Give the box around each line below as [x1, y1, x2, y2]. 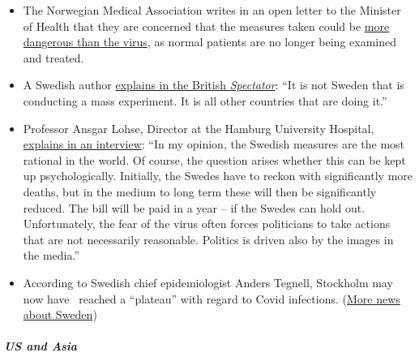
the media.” [23, 247, 80, 264]
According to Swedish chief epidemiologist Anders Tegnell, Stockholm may [23, 273, 393, 290]
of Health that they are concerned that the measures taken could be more [23, 17, 390, 34]
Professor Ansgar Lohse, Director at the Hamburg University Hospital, [23, 119, 374, 136]
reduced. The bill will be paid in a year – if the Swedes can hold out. [23, 199, 366, 216]
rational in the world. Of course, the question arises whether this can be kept [23, 151, 406, 168]
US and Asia [4, 338, 78, 355]
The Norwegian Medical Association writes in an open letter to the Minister [23, 2, 401, 18]
